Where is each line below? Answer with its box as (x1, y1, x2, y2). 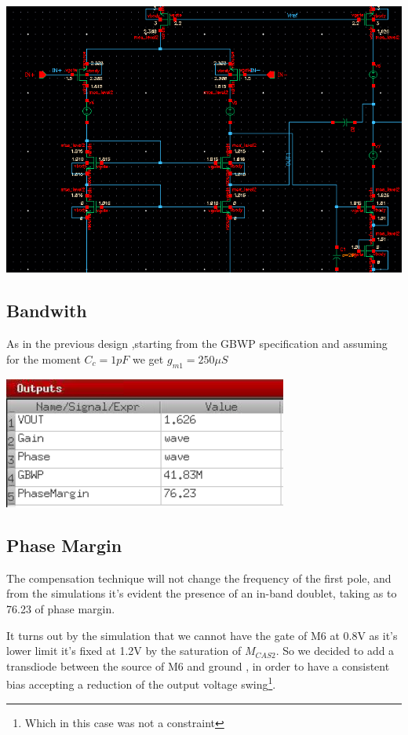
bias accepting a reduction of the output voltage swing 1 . (6, 674, 276, 692)
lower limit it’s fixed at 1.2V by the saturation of (6, 642, 242, 659)
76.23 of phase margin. (6, 600, 115, 616)
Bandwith (6, 298, 87, 323)
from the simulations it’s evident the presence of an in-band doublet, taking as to (6, 585, 397, 602)
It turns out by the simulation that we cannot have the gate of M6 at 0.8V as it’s (6, 627, 398, 643)
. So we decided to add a (275, 642, 395, 659)
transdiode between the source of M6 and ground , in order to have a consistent (6, 657, 390, 674)
